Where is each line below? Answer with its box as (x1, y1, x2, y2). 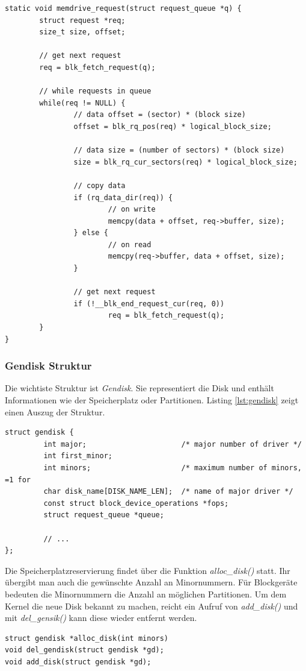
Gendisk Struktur (5, 358, 92, 373)
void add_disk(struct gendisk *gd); (5, 657, 151, 666)
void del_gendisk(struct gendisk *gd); (5, 646, 164, 655)
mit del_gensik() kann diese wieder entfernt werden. (5, 611, 197, 624)
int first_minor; (43, 452, 112, 461)
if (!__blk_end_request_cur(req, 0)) (73, 299, 225, 308)
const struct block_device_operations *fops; (43, 499, 229, 508)
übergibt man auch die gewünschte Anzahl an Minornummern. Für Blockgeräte (5, 576, 298, 588)
